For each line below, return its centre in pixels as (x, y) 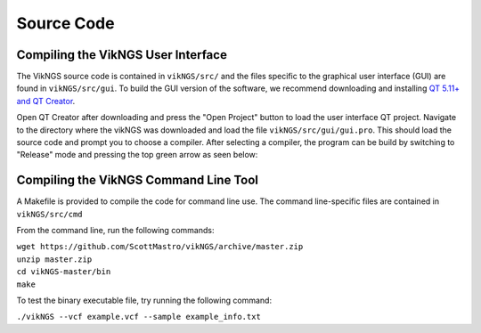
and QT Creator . (46, 101)
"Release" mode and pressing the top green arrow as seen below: (137, 155)
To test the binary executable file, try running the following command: (144, 301)
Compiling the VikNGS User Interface (122, 55)
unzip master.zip (54, 259)
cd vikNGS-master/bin (64, 272)
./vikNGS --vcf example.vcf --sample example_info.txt (139, 317)
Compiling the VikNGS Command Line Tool (137, 180)
